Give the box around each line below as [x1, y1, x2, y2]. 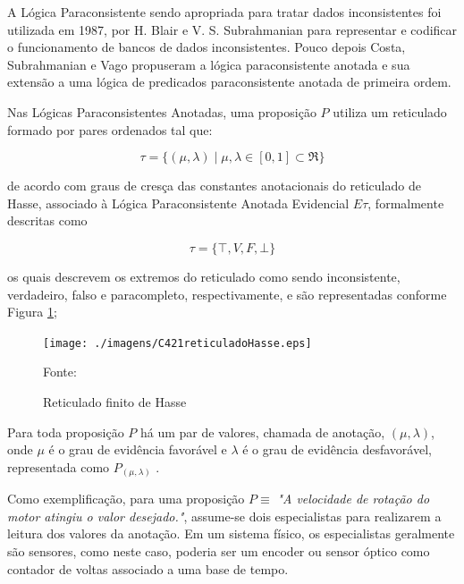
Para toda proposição [7, 422, 124, 441]
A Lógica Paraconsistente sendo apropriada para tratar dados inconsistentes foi [7, 3, 442, 21]
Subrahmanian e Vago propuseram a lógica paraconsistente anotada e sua [7, 55, 410, 73]
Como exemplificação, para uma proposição [7, 489, 245, 508]
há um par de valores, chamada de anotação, [139, 422, 385, 441]
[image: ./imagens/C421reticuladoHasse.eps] [43, 336, 312, 350]
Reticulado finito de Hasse [43, 392, 187, 410]
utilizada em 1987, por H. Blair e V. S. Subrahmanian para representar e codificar [7, 20, 458, 38]
